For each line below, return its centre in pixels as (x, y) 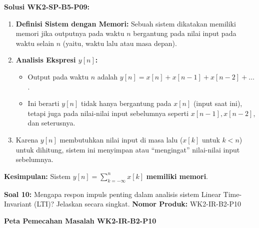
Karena (27, 139)
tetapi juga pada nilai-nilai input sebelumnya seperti (108, 113)
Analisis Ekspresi (46, 60)
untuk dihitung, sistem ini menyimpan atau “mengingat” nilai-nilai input (128, 149)
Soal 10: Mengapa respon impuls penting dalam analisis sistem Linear (112, 194)
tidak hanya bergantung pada (126, 103)
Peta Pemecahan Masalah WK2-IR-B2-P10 (80, 220)
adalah (107, 76)
